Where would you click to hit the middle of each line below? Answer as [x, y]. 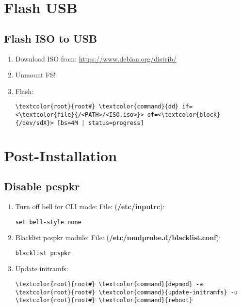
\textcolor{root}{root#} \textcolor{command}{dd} [97, 107]
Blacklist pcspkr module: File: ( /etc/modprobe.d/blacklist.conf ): [118, 238]
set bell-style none [48, 222]
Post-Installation [61, 155]
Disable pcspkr [42, 186]
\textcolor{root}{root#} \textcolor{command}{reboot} [104, 300]
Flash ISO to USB [51, 38]
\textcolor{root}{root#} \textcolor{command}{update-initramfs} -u [126, 292]
